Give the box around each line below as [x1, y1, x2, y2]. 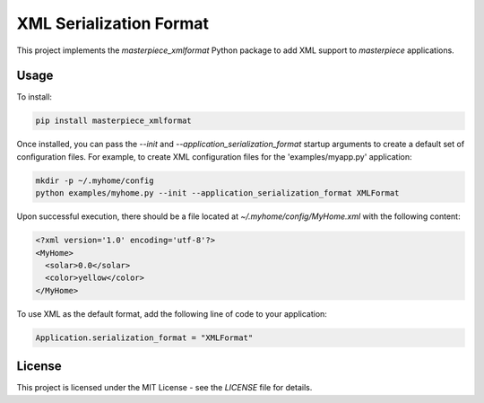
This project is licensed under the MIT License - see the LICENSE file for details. [16, 382, 313, 393]
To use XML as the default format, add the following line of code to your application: [16, 308, 327, 319]
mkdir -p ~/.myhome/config [35, 175, 154, 186]
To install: [16, 92, 53, 102]
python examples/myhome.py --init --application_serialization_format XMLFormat [35, 188, 400, 198]
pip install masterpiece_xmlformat [35, 116, 192, 126]
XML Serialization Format [16, 13, 210, 33]
